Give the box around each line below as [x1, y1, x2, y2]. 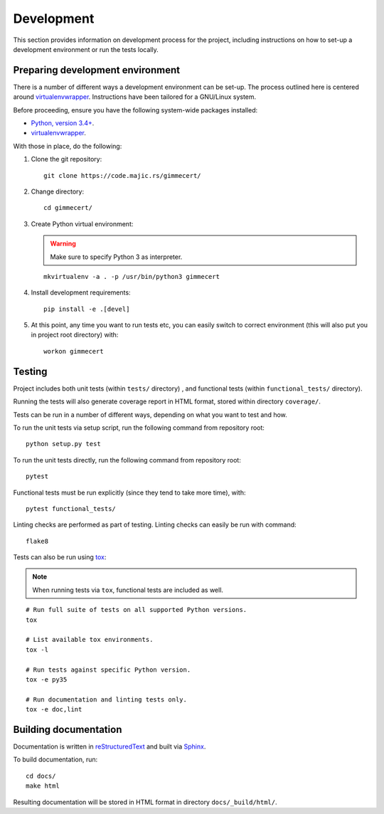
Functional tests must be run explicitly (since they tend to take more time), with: [13, 488, 246, 497]
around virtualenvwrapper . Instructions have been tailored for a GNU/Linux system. [13, 92, 257, 101]
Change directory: [31, 187, 85, 196]
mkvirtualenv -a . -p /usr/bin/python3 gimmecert [43, 273, 220, 280]
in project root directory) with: [31, 331, 119, 339]
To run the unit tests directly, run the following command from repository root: [13, 455, 241, 464]
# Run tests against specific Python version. [26, 665, 191, 674]
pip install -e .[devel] [43, 305, 130, 313]
